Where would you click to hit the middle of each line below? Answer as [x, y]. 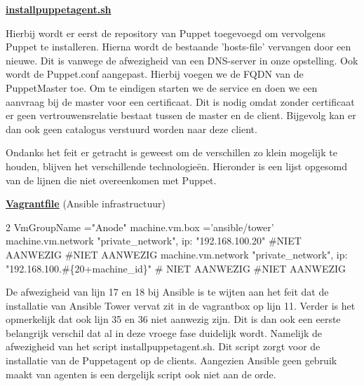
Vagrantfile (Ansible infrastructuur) [86, 204]
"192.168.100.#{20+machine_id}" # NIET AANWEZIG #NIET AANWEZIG [176, 268]
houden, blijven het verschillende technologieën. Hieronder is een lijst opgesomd [176, 166]
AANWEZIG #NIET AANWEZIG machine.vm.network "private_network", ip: [177, 254]
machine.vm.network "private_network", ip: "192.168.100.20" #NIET [154, 241]
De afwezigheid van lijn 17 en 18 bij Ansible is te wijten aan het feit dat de [167, 292]
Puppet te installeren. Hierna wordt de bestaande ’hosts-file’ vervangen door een [178, 47]
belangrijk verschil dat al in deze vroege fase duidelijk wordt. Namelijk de [164, 332]
